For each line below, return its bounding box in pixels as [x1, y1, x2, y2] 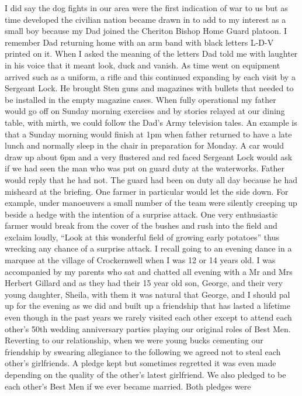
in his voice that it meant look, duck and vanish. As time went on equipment [5, 58, 280, 71]
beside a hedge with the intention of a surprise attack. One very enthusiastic [5, 208, 278, 220]
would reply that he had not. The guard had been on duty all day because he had [5, 173, 298, 185]
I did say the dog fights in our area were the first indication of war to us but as [5, 2, 288, 13]
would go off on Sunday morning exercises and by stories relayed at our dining [5, 105, 285, 117]
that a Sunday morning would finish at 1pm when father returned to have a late [5, 128, 292, 140]
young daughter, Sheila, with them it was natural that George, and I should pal [5, 288, 290, 300]
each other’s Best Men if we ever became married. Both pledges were [5, 380, 251, 392]
